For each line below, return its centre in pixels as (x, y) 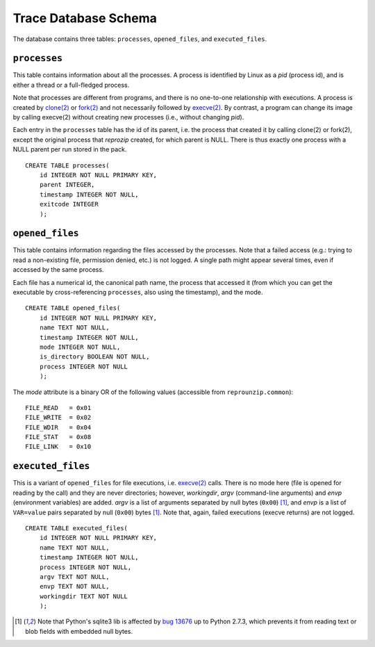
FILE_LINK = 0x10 (58, 447)
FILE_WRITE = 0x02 (58, 418)
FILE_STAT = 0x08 (58, 437)
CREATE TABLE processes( (67, 165)
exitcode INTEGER (69, 204)
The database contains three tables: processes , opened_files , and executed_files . (140, 39)
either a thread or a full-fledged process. (71, 85)
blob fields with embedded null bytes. (79, 631)
